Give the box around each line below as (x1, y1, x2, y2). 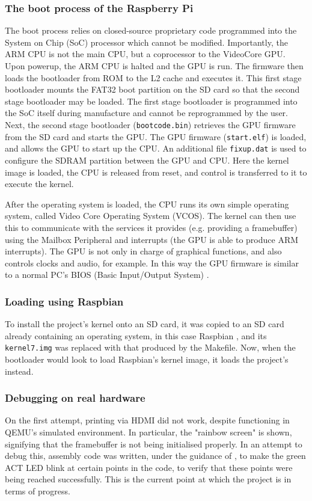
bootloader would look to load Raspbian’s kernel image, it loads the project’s (5, 352, 289, 365)
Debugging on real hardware (5, 390, 145, 405)
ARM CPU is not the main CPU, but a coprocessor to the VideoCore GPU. (5, 48, 286, 60)
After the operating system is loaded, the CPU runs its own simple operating (5, 197, 289, 210)
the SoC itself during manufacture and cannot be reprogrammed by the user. (5, 106, 288, 119)
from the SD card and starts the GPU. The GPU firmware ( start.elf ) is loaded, (5, 130, 307, 143)
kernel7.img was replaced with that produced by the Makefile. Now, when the (5, 341, 296, 354)
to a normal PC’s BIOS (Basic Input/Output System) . (5, 268, 209, 281)
